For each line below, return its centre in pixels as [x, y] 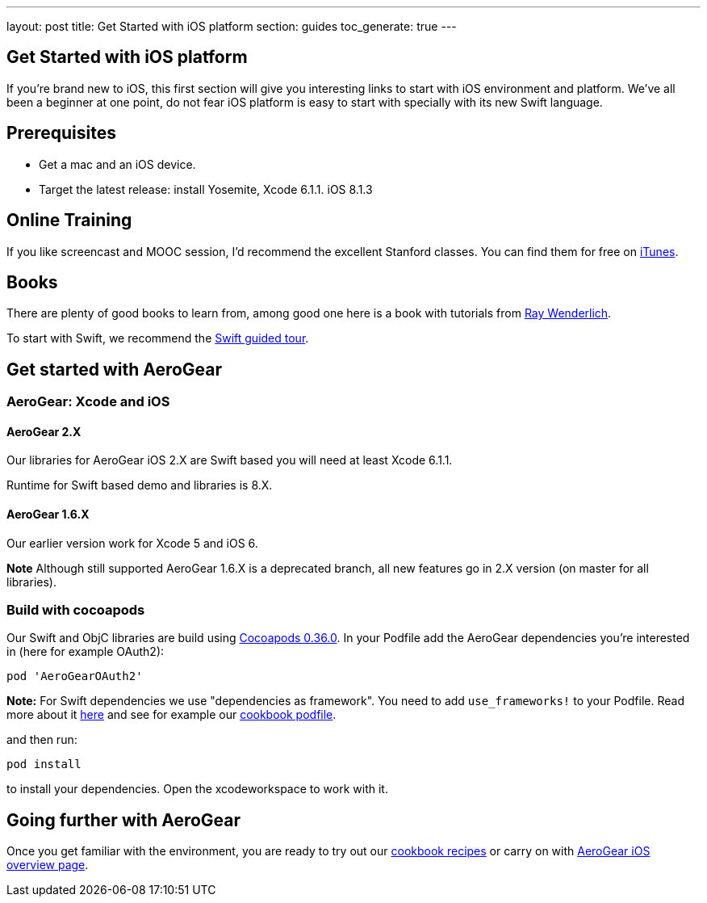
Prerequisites [61, 133]
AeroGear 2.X [44, 431]
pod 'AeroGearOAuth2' [75, 676]
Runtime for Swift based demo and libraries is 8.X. [140, 485]
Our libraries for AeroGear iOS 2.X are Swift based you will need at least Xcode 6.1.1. [230, 460]
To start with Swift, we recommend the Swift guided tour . [158, 338]
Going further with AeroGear [124, 820]
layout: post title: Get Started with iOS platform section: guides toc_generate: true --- [232, 26]
